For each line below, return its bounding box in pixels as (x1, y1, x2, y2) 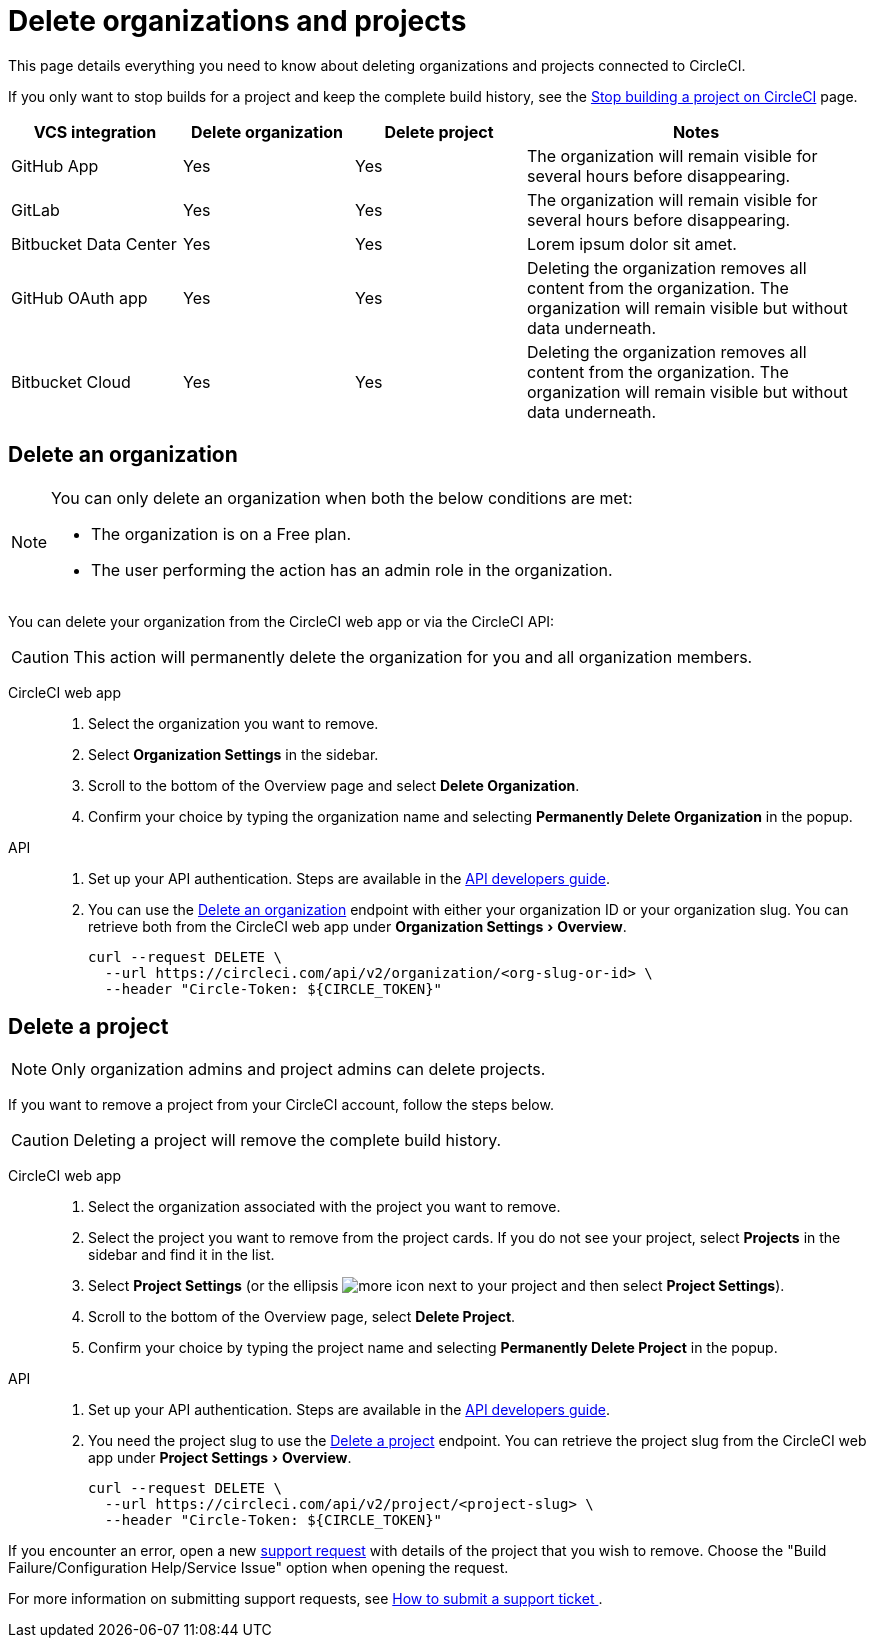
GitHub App (11, 155, 99, 176)
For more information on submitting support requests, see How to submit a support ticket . (8, 1590, 603, 1608)
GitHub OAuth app (11, 287, 148, 308)
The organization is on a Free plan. (91, 523, 352, 544)
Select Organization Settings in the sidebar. (88, 745, 379, 763)
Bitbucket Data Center (11, 233, 177, 254)
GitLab (11, 199, 60, 220)
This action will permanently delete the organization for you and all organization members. (73, 646, 753, 667)
